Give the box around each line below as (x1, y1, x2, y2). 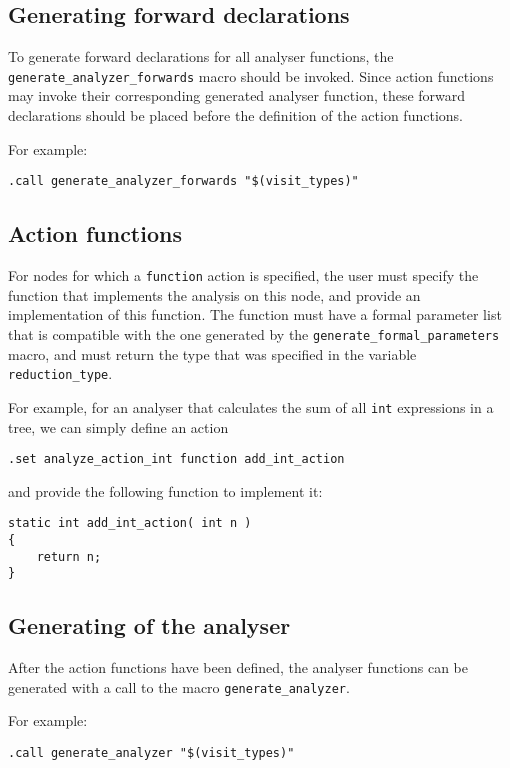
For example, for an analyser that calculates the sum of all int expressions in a (8, 396, 494, 417)
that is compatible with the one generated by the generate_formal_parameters (8, 323, 500, 344)
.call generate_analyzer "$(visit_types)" (8, 746, 295, 761)
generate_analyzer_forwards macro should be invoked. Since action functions (8, 65, 494, 86)
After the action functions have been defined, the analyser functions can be (8, 657, 468, 678)
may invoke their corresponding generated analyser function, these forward (8, 85, 466, 106)
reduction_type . (8, 363, 113, 384)
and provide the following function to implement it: (8, 480, 323, 501)
